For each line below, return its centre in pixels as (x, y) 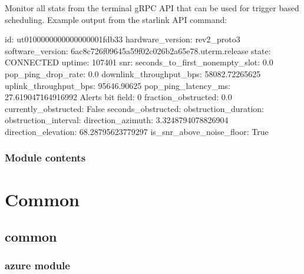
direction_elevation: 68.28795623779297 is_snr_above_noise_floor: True (137, 131)
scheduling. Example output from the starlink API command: (116, 19)
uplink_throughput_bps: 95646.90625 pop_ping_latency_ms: (118, 85)
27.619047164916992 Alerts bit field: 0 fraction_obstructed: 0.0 (118, 97)
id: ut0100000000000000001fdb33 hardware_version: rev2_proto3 (123, 39)
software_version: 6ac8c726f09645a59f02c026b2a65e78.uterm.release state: (138, 50)
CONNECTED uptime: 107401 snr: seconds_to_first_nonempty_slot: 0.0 (139, 62)
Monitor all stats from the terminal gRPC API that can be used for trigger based (152, 8)
